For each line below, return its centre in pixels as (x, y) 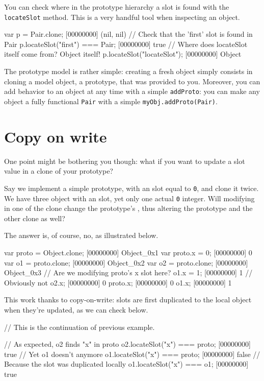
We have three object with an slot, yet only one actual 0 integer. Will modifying (129, 198)
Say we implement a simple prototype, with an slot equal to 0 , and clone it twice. (131, 188)
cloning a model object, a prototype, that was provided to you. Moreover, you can (132, 81)
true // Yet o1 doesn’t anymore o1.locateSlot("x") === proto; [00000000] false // (132, 354)
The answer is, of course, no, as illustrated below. (81, 235)
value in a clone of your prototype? (59, 171)
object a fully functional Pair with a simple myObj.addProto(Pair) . (111, 101)
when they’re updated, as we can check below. (76, 309)
